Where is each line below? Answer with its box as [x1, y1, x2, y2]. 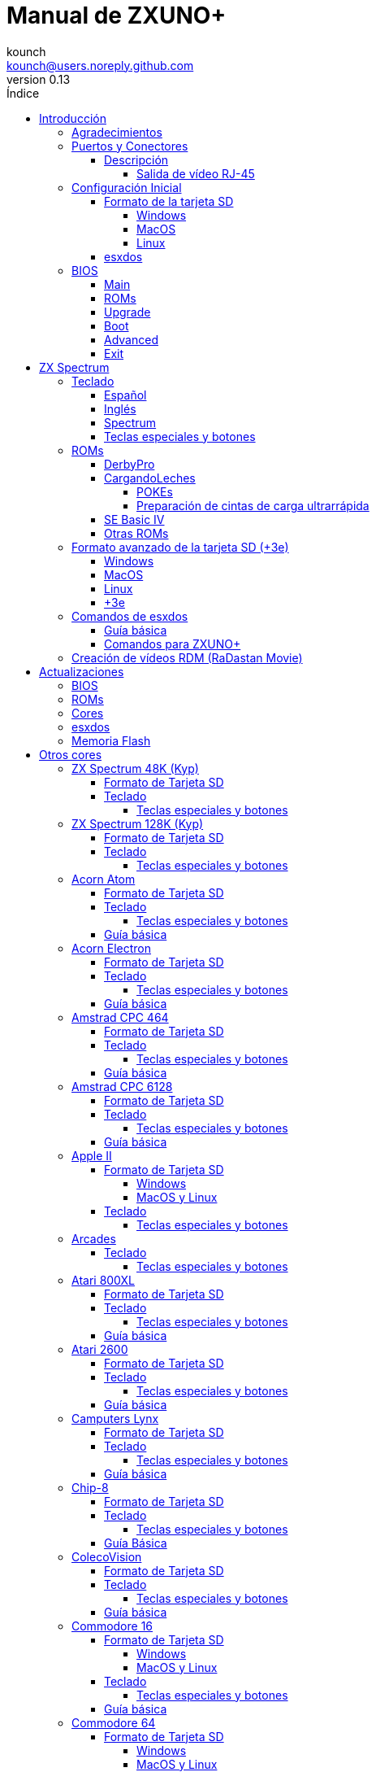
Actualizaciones [39, 664, 124, 679]
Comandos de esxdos [71, 609, 188, 623]
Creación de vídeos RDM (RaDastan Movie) [71, 650, 303, 665]
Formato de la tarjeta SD [104, 194, 234, 208]
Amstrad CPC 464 [71, 1010, 169, 1024]
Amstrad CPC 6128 [71, 1079, 173, 1093]
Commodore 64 [71, 1715, 156, 1730]
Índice [6, 85, 40, 100]
